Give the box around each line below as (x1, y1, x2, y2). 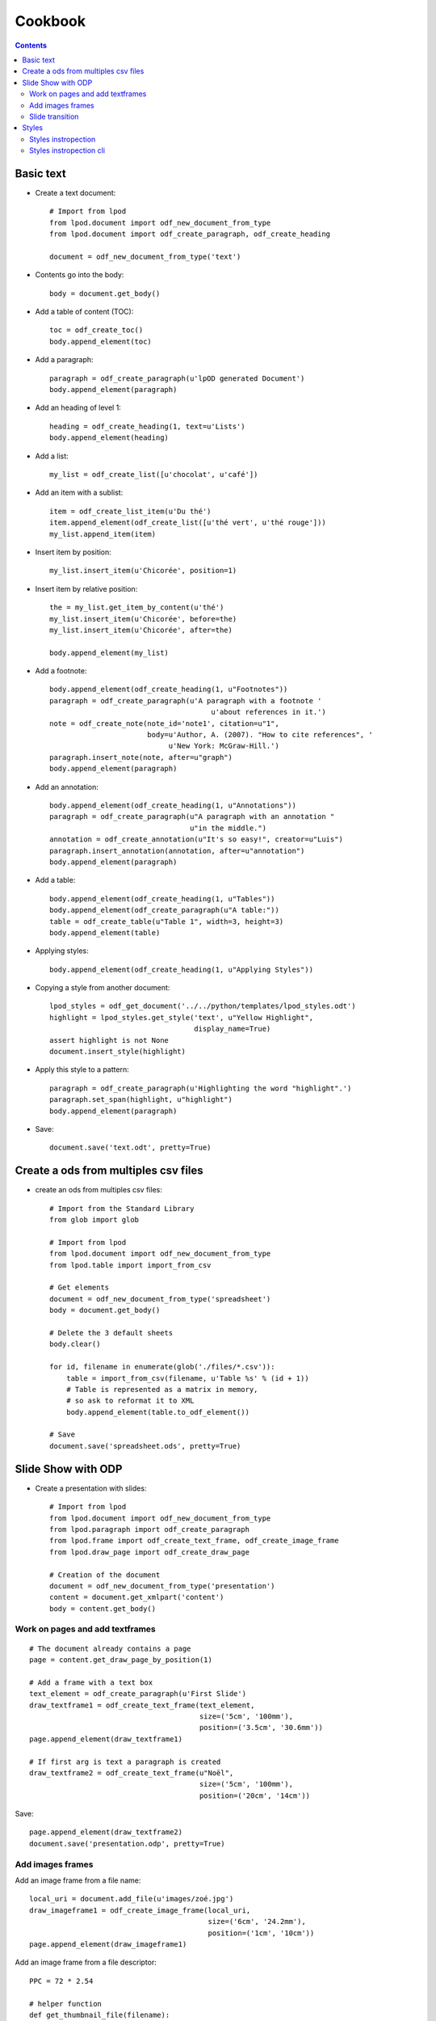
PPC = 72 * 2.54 (29, 1977, 94, 1985)
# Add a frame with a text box (29, 1677, 153, 1687)
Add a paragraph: (35, 355, 94, 365)
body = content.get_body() (49, 1604, 157, 1613)
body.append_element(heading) (49, 433, 170, 442)
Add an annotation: (35, 782, 99, 791)
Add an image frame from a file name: (15, 1875, 141, 1885)
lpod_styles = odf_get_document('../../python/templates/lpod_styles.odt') (49, 1002, 356, 1010)
